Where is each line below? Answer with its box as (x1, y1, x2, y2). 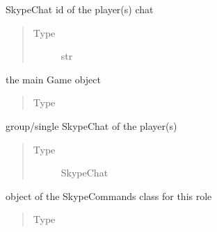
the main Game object (6, 72, 101, 86)
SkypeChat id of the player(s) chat (6, 2, 154, 16)
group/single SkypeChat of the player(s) (6, 118, 177, 133)
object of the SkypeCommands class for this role (6, 188, 212, 203)
